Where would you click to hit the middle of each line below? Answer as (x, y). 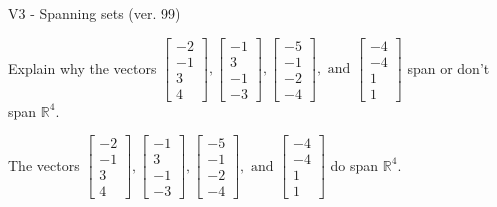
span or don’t (448, 67)
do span (354, 164)
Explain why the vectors (82, 67)
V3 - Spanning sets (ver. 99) (94, 13)
